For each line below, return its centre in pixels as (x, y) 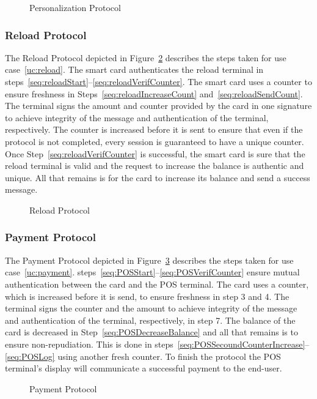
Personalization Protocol (75, 7)
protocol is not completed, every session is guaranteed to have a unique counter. (155, 141)
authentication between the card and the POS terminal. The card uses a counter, (157, 284)
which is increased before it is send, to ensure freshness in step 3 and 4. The (147, 296)
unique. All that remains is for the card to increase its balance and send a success (158, 177)
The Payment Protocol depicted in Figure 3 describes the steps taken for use (149, 260)
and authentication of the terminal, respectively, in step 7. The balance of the (150, 320)
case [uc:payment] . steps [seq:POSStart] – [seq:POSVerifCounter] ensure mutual (152, 272)
